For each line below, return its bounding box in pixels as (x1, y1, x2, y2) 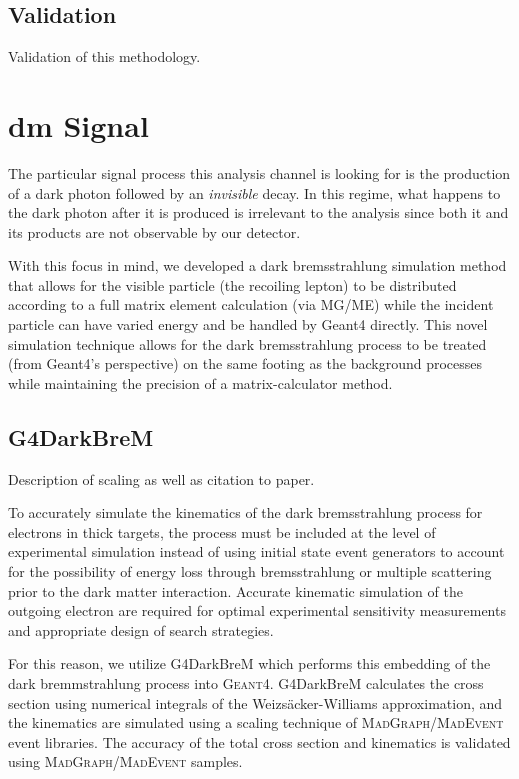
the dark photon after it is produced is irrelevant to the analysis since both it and (8, 202, 509, 223)
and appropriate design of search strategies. (8, 619, 274, 640)
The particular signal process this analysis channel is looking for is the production (8, 162, 511, 183)
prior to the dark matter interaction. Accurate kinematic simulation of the (8, 580, 463, 601)
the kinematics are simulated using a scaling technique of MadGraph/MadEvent (8, 712, 504, 733)
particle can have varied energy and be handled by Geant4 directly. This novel (8, 314, 488, 335)
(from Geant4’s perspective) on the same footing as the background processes (8, 353, 483, 374)
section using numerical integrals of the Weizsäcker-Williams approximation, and (8, 692, 503, 713)
